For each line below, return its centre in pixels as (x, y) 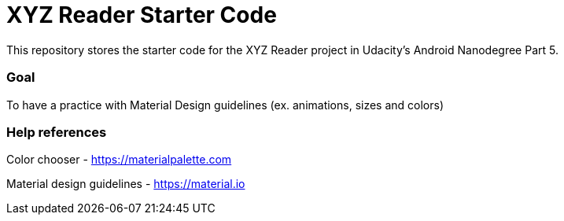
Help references (57, 132)
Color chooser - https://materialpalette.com (119, 160)
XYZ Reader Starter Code (142, 15)
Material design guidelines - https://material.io (126, 184)
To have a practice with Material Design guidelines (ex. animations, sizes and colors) (225, 105)
